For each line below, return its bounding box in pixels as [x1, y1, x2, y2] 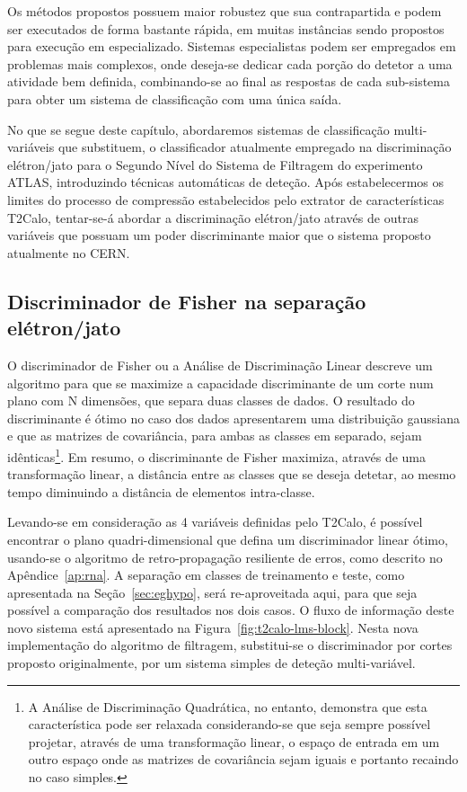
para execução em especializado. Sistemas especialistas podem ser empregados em [7, 37, 456, 56]
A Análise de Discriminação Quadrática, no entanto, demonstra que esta [28, 697, 427, 716]
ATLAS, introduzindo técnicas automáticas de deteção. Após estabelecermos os [7, 173, 445, 191]
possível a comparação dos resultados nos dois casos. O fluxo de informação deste [7, 601, 454, 619]
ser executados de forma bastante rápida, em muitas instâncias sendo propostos [7, 19, 445, 38]
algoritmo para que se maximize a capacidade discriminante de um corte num [7, 373, 434, 392]
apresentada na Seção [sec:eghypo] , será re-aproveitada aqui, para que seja [7, 583, 418, 601]
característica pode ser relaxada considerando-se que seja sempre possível [28, 715, 431, 734]
